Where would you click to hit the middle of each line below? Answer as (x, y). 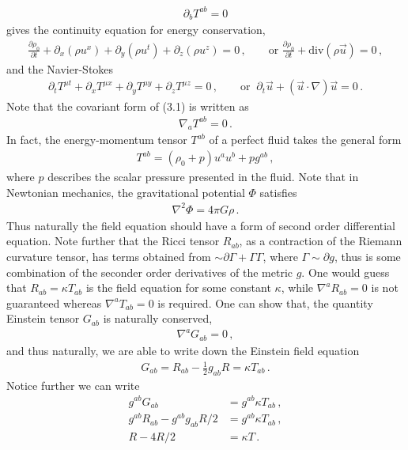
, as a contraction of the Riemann (321, 241)
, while (297, 287)
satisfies (278, 192)
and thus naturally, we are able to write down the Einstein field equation (183, 350)
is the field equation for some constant (178, 287)
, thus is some (367, 256)
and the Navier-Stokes (60, 68)
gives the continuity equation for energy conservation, (136, 29)
